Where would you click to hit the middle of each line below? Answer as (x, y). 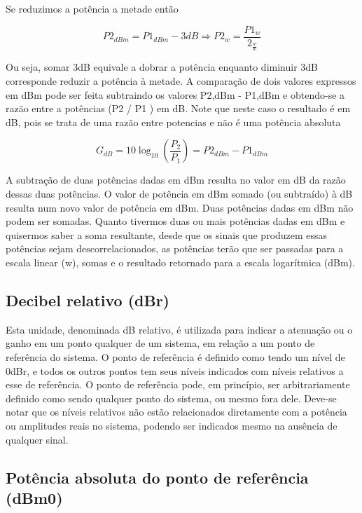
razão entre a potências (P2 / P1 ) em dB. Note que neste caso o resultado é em (178, 108)
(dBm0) (34, 497)
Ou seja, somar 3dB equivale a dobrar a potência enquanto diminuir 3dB (162, 67)
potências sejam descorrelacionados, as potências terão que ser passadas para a (175, 248)
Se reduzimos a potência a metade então (92, 8)
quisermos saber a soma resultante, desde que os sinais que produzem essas (167, 234)
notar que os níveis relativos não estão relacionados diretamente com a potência (176, 412)
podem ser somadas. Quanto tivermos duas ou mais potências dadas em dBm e (175, 221)
